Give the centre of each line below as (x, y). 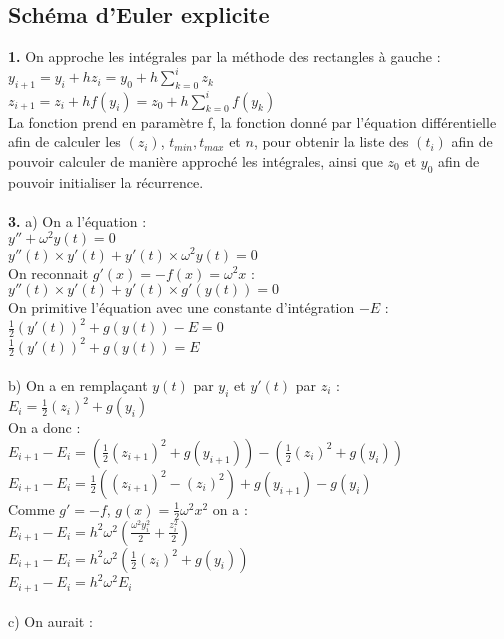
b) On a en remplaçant (78, 384)
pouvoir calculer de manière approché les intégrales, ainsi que (195, 160)
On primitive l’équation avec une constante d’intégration (181, 307)
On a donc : (44, 427)
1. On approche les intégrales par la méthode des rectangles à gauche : (224, 56)
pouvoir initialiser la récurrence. (106, 181)
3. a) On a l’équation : (77, 220)
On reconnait (48, 272)
